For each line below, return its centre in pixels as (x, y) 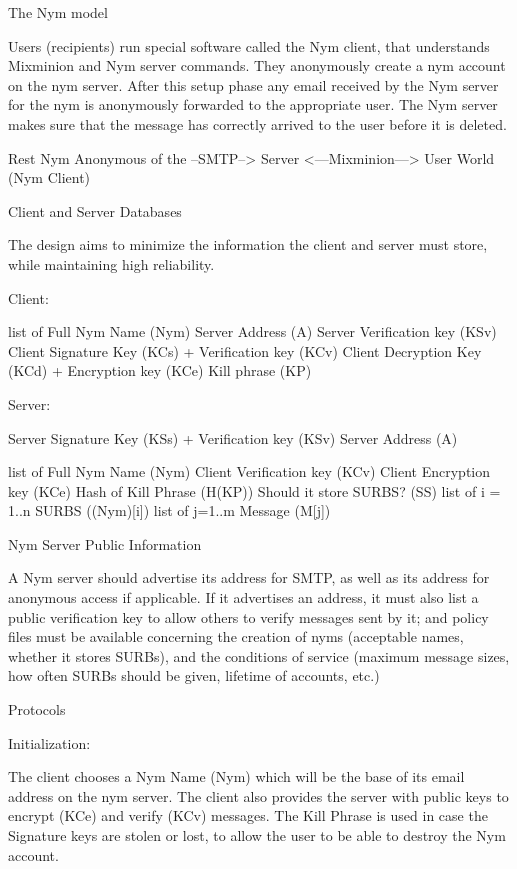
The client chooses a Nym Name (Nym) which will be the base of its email (236, 776)
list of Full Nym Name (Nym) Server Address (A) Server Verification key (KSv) (252, 331)
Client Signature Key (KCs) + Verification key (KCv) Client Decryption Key (245, 350)
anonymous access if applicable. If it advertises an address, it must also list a (243, 597)
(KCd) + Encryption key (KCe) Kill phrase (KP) (160, 370)
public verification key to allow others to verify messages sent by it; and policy (248, 616)
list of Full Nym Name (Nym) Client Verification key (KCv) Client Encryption (249, 471)
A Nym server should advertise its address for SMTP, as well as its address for (249, 577)
